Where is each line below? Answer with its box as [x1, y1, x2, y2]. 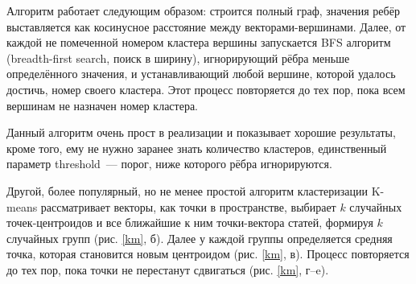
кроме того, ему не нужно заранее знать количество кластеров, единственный [6, 139, 387, 156]
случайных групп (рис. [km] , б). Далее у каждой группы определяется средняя [6, 229, 393, 246]
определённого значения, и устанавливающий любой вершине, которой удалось [6, 65, 396, 82]
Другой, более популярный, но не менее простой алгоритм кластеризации [6, 182, 368, 199]
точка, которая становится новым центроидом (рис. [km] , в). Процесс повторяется [6, 245, 410, 262]
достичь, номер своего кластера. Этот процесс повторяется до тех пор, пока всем [6, 80, 406, 97]
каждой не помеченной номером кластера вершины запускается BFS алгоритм [6, 34, 391, 51]
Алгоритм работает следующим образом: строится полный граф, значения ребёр [6, 2, 400, 19]
